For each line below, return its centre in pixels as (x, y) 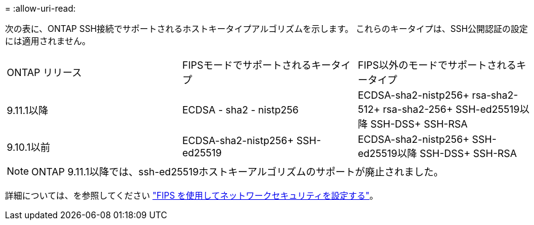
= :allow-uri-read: (41, 8)
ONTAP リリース (44, 72)
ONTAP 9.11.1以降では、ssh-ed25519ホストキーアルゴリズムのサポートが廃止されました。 (238, 172)
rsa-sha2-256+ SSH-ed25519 (451, 109)
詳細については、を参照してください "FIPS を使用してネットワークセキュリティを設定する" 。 (192, 195)
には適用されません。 (48, 41)
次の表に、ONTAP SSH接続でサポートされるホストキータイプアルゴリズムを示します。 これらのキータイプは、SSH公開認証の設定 (267, 29)
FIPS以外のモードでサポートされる (437, 65)
